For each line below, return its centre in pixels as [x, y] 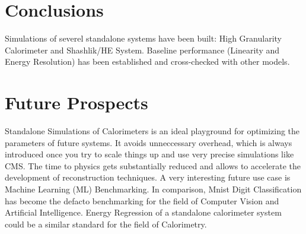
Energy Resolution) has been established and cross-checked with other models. [147, 61]
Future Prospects [76, 102]
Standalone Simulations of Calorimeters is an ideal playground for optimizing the [152, 131]
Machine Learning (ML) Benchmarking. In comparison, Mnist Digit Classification [153, 189]
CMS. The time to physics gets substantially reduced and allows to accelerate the [153, 165]
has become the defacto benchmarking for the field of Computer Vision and [142, 200]
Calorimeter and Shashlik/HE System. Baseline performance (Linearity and [142, 50]
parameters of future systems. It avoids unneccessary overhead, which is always [149, 142]
